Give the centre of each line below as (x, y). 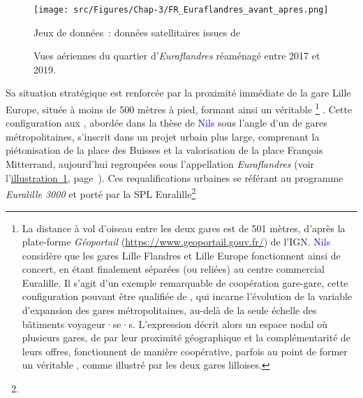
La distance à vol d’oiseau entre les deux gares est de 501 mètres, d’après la (184, 228)
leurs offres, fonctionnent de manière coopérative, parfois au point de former (185, 351)
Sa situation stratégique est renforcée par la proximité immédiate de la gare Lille (178, 93)
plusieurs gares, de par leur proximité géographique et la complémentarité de (186, 337)
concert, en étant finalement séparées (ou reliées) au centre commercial (173, 269)
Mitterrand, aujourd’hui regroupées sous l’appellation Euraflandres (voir (160, 164)
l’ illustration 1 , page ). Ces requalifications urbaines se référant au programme (175, 177)
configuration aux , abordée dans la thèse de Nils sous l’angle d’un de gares (166, 123)
